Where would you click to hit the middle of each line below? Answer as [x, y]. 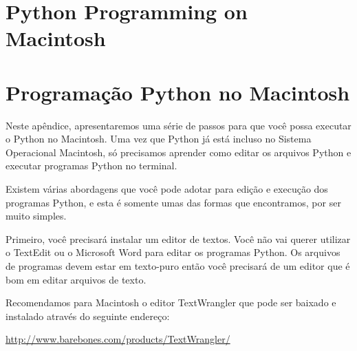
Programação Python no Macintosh [178, 92]
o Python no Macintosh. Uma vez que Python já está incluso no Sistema [159, 139]
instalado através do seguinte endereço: [88, 316]
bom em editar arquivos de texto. [76, 279]
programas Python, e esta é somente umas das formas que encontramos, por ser [173, 202]
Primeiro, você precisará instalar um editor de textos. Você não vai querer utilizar [178, 238]
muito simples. [36, 216]
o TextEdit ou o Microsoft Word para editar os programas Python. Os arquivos [173, 252]
